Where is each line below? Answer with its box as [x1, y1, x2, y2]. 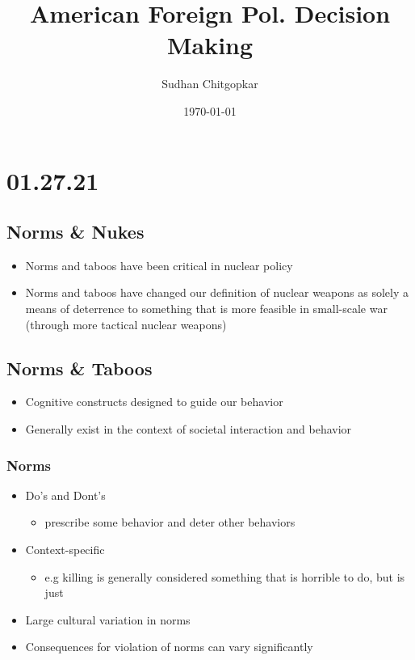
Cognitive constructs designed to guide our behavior [25, 393, 283, 410]
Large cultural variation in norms [25, 611, 191, 628]
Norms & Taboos [6, 355, 153, 380]
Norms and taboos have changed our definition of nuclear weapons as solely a [25, 284, 409, 301]
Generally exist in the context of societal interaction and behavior [25, 421, 352, 438]
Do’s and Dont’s [25, 486, 106, 503]
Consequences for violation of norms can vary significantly [25, 638, 313, 655]
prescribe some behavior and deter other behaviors [44, 514, 296, 531]
